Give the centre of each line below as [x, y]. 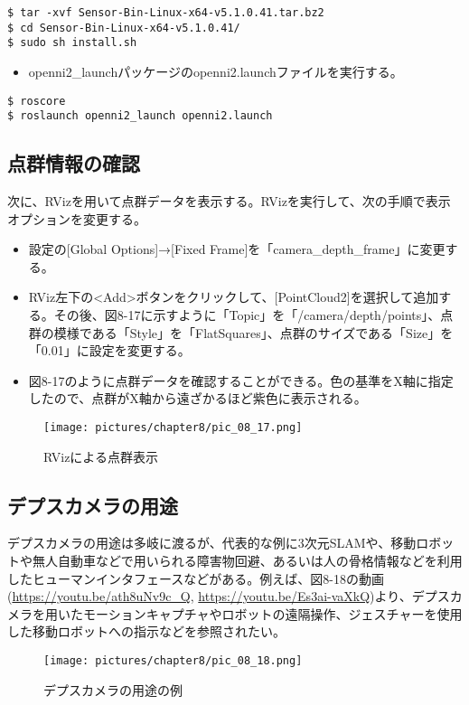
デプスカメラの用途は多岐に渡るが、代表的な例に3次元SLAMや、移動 [212, 543]
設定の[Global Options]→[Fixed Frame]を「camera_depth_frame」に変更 [237, 249]
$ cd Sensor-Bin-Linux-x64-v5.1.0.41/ [124, 28]
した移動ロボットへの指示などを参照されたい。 [146, 631]
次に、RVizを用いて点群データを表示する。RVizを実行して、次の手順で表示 [229, 201]
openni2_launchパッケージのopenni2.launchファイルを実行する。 [216, 71]
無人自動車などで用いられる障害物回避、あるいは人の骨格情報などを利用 [247, 561]
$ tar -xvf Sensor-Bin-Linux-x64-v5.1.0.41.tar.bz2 [166, 13]
